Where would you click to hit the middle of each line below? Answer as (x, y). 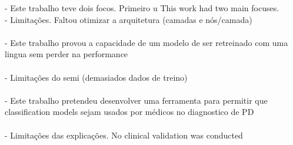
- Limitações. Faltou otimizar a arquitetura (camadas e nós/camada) (129, 19)
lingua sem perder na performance (66, 54)
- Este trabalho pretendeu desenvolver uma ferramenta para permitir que (136, 100)
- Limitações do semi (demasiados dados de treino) (96, 77)
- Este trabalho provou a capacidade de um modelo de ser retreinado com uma (146, 42)
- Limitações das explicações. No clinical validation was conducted (124, 135)
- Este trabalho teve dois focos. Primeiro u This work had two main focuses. (142, 8)
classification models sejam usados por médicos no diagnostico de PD (129, 112)
